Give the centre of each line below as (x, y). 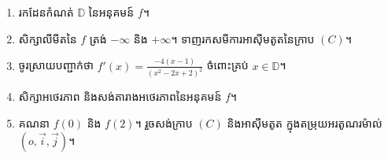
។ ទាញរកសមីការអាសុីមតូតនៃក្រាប (243, 38)
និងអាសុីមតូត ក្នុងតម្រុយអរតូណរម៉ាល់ (305, 122)
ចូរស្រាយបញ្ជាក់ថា (56, 65)
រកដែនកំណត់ (46, 12)
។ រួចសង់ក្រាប (164, 122)
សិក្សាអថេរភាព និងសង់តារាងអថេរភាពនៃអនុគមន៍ (120, 96)
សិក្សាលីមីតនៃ (48, 38)
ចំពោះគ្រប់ (227, 65)
